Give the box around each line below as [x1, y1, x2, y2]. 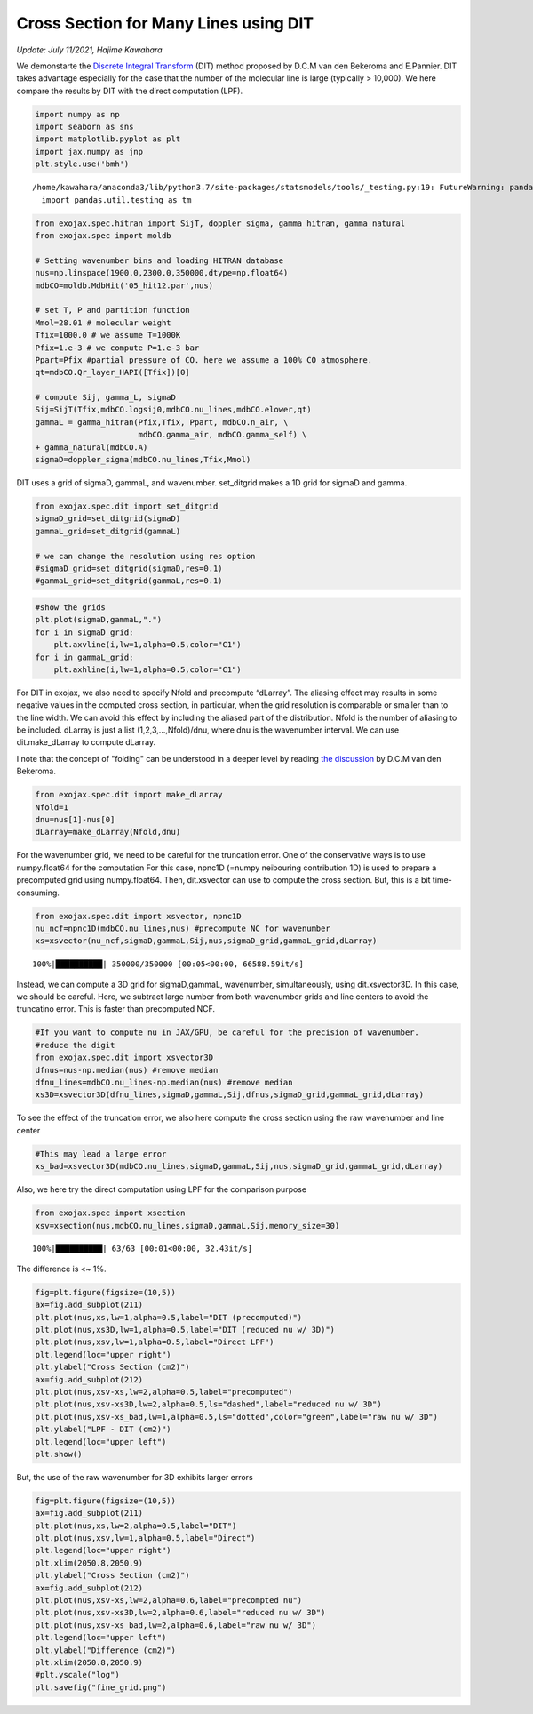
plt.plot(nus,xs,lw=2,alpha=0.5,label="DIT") [35, 1520, 237, 1531]
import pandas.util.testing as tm [41, 195, 192, 204]
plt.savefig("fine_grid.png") [35, 1682, 167, 1693]
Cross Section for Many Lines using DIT [16, 13, 314, 33]
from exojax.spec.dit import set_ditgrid [35, 501, 219, 511]
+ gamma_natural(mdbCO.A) [35, 442, 148, 453]
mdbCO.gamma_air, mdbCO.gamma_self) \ [138, 429, 307, 440]
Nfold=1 [35, 802, 68, 813]
